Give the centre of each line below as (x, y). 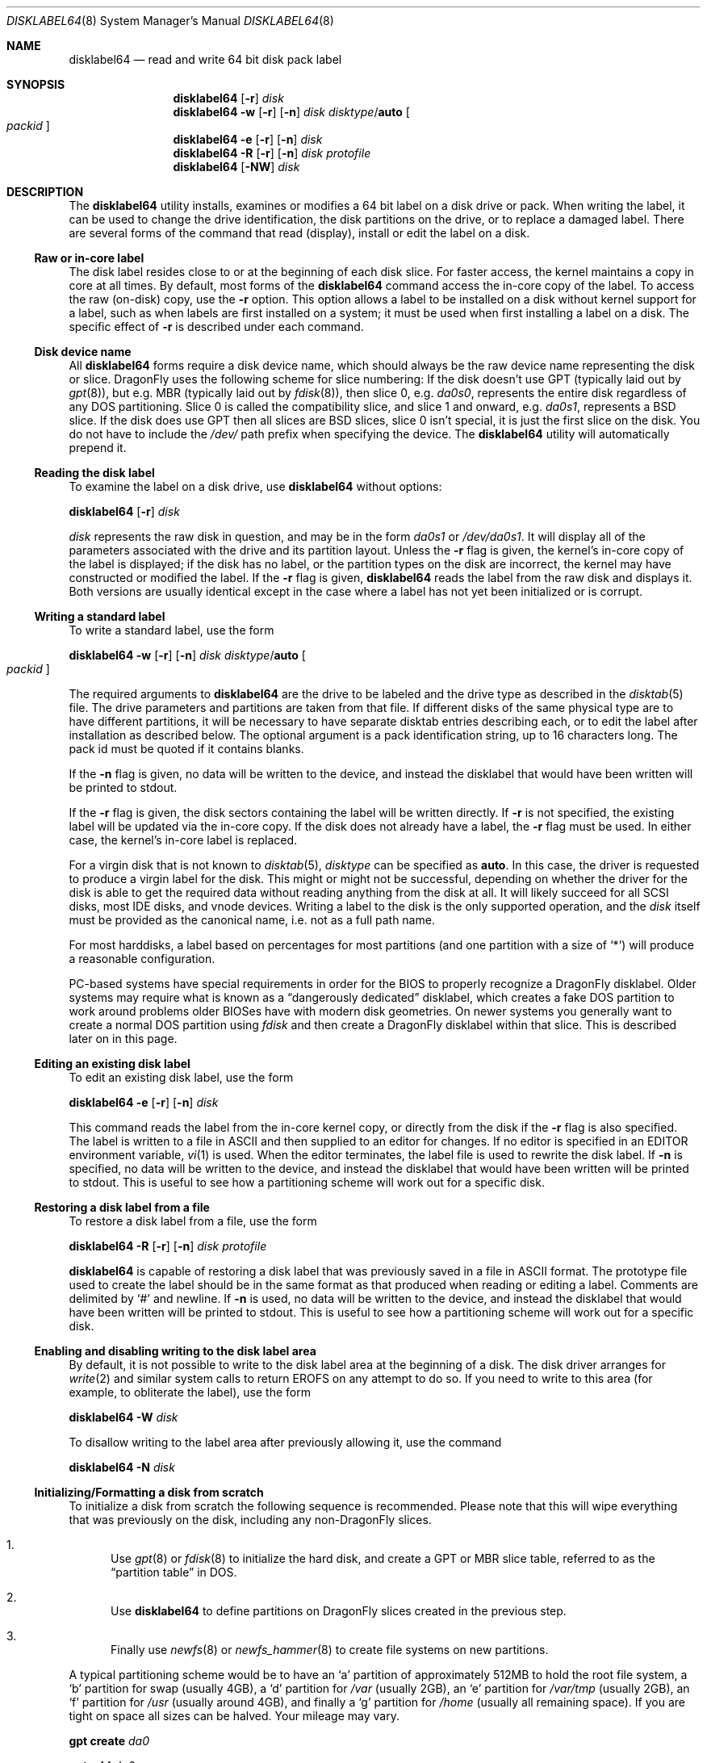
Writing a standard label (100, 616)
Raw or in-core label (89, 258)
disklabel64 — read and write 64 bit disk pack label (205, 59)
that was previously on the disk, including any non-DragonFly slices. (250, 1520)
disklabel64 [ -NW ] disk (236, 167)
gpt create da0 (109, 1741)
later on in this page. (123, 1039)
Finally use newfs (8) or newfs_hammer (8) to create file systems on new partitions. (330, 1650)
